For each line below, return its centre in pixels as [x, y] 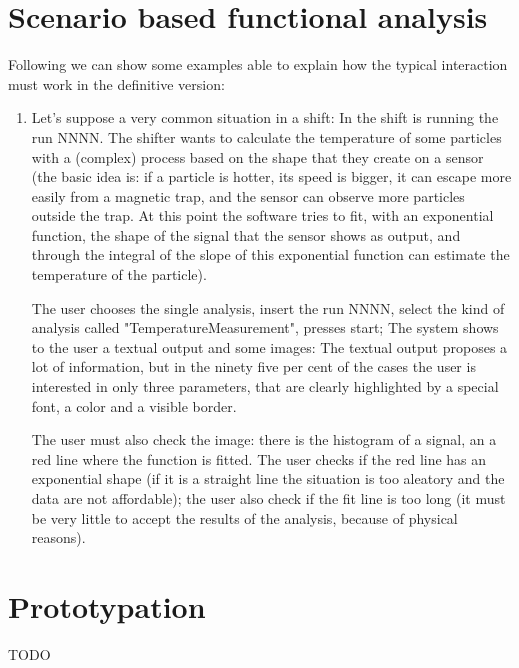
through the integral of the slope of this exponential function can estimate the [270, 254]
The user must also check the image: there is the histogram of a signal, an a [264, 439]
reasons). [58, 537]
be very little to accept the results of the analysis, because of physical [244, 517]
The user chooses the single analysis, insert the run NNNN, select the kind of [268, 307]
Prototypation [107, 605]
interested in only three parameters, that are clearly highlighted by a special [265, 386]
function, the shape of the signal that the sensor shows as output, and [246, 234]
